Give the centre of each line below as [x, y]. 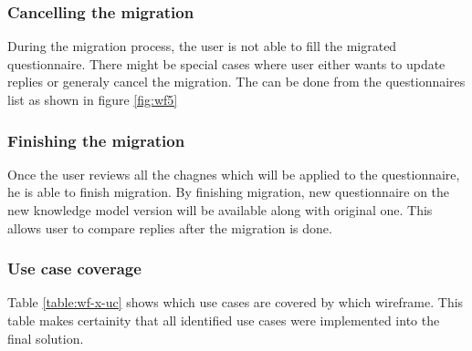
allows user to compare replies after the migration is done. [170, 227]
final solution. [46, 338]
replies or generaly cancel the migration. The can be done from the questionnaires [236, 82]
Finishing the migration [96, 140]
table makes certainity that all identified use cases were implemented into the [224, 320]
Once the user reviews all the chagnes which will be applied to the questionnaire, [234, 174]
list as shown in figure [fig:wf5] [93, 99]
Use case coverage [74, 268]
